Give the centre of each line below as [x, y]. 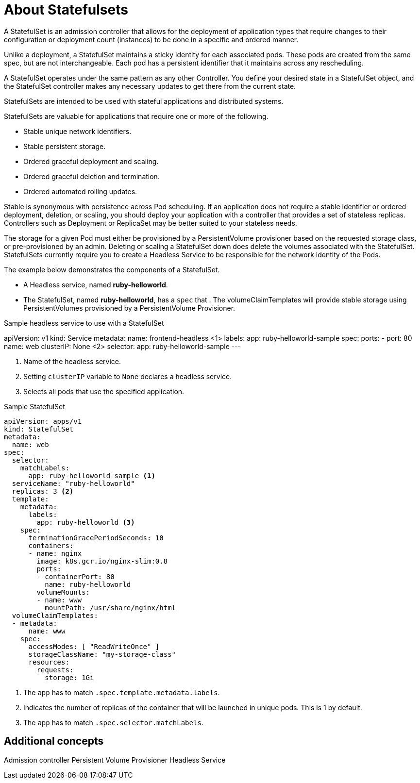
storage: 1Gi [69, 677]
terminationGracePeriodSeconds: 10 [96, 538]
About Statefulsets [66, 10]
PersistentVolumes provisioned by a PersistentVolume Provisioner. [129, 308]
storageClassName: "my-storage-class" [102, 654]
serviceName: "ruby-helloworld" [73, 483]
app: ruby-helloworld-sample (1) [92, 475]
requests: [55, 670]
